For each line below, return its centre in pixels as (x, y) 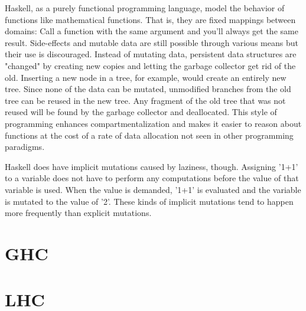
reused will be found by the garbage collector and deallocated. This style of (141, 112)
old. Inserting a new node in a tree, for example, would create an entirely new (146, 77)
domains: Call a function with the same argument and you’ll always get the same (152, 31)
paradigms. (25, 147)
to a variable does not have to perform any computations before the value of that (152, 178)
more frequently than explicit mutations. (78, 213)
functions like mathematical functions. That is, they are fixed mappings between (150, 19)
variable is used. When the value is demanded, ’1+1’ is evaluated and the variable (153, 189)
